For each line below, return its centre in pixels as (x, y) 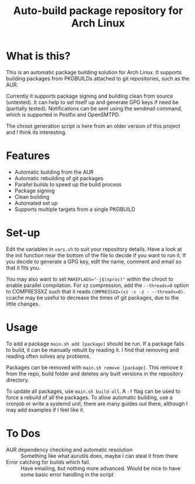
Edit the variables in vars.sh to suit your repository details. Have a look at (94, 249)
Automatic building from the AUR (54, 172)
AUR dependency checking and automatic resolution (69, 450)
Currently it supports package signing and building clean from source (90, 96)
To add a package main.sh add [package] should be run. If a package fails (95, 344)
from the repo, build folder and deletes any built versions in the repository (95, 374)
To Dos (23, 433)
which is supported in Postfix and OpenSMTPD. (63, 115)
